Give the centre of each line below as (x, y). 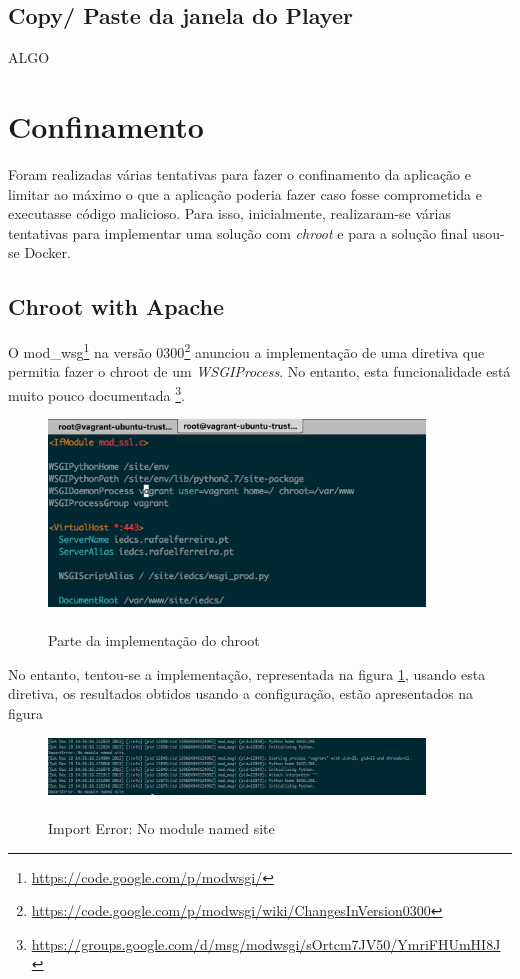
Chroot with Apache (116, 306)
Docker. (47, 252)
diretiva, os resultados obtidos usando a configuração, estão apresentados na (241, 693)
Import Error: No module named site (161, 828)
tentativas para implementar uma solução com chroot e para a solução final (238, 232)
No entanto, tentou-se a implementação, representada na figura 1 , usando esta (247, 673)
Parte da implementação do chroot (154, 640)
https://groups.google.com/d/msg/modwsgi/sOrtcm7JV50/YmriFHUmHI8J (266, 943)
